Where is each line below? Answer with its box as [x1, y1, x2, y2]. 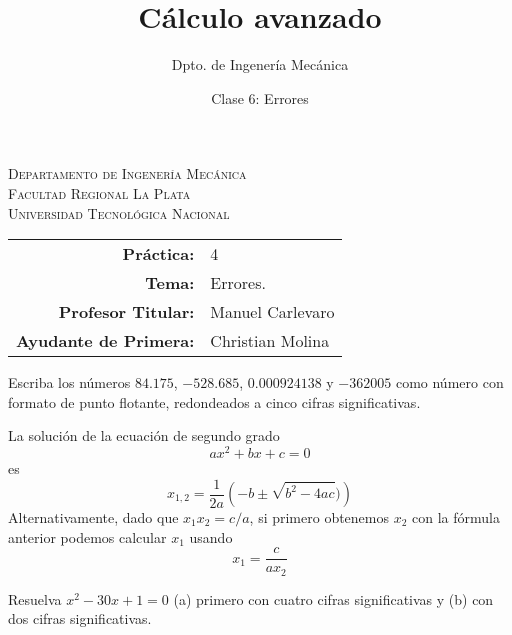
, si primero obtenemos [249, 507, 390, 528]
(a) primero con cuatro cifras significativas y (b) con [173, 588, 494, 609]
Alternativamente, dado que [8, 507, 179, 528]
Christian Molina [210, 329, 330, 353]
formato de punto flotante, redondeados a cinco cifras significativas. [8, 391, 421, 412]
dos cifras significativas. [8, 608, 152, 629]
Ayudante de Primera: [16, 329, 195, 353]
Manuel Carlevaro [210, 300, 335, 324]
